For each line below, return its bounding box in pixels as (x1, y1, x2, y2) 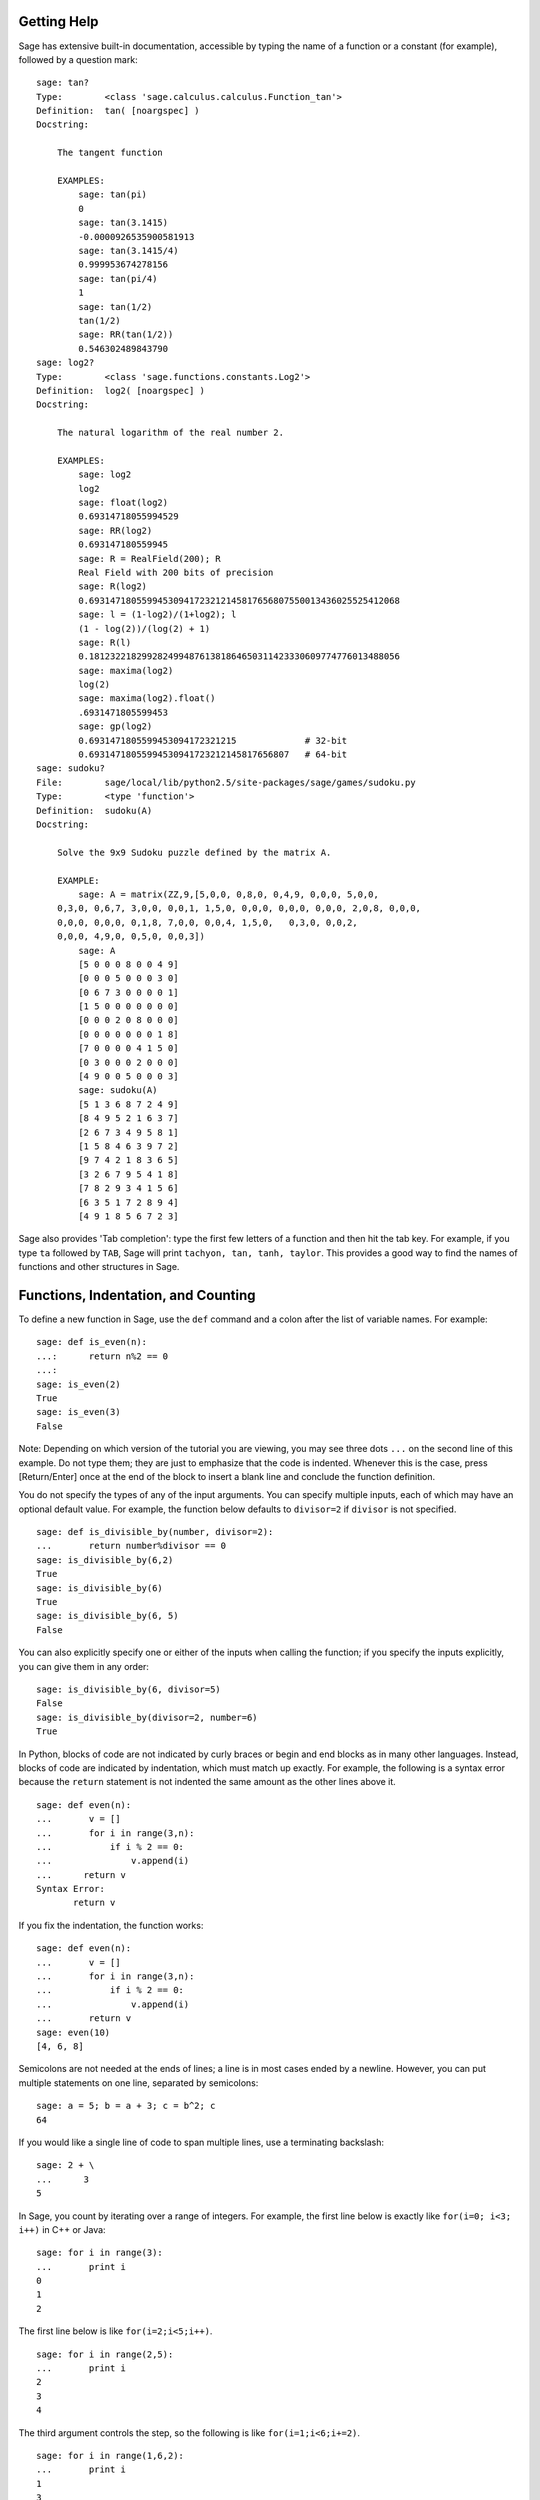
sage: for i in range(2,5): (36, 2348, 174, 2360)
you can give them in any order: (18, 1660, 150, 1672)
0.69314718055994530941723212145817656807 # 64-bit (78, 749, 348, 760)
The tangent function (56, 147, 164, 159)
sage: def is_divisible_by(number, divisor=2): (36, 1526, 274, 1538)
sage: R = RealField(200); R (78, 553, 222, 564)
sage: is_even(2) (36, 1378, 121, 1390)
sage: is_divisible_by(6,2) (36, 1554, 174, 1565)
